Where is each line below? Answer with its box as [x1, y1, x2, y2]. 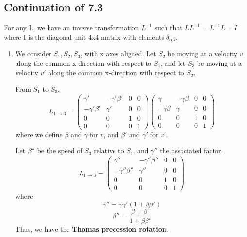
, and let [160, 58, 186, 68]
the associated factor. [160, 145, 223, 156]
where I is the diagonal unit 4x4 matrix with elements [4, 32, 164, 42]
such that [154, 22, 182, 32]
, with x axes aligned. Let [80, 48, 156, 59]
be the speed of [37, 145, 82, 156]
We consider [15, 48, 51, 59]
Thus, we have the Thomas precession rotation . [15, 223, 168, 234]
